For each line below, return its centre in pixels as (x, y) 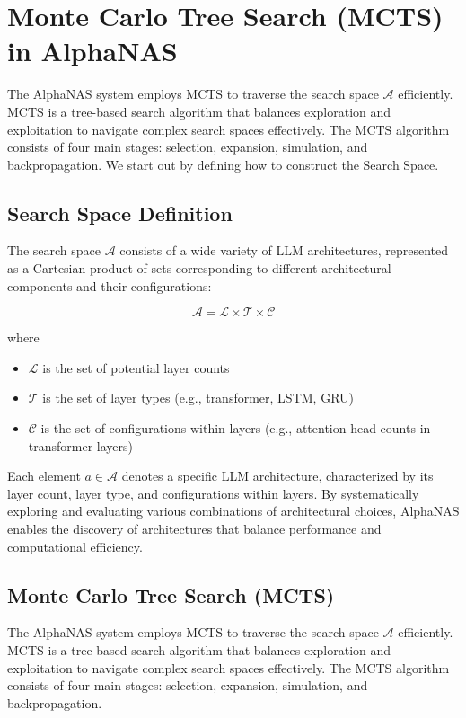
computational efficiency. (75, 546)
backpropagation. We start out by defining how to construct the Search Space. (223, 164)
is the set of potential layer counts (136, 367)
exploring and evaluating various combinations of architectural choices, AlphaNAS (233, 511)
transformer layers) (80, 445)
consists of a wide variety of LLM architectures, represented (284, 250)
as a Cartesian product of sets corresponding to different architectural (199, 268)
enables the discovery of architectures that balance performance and (194, 529)
